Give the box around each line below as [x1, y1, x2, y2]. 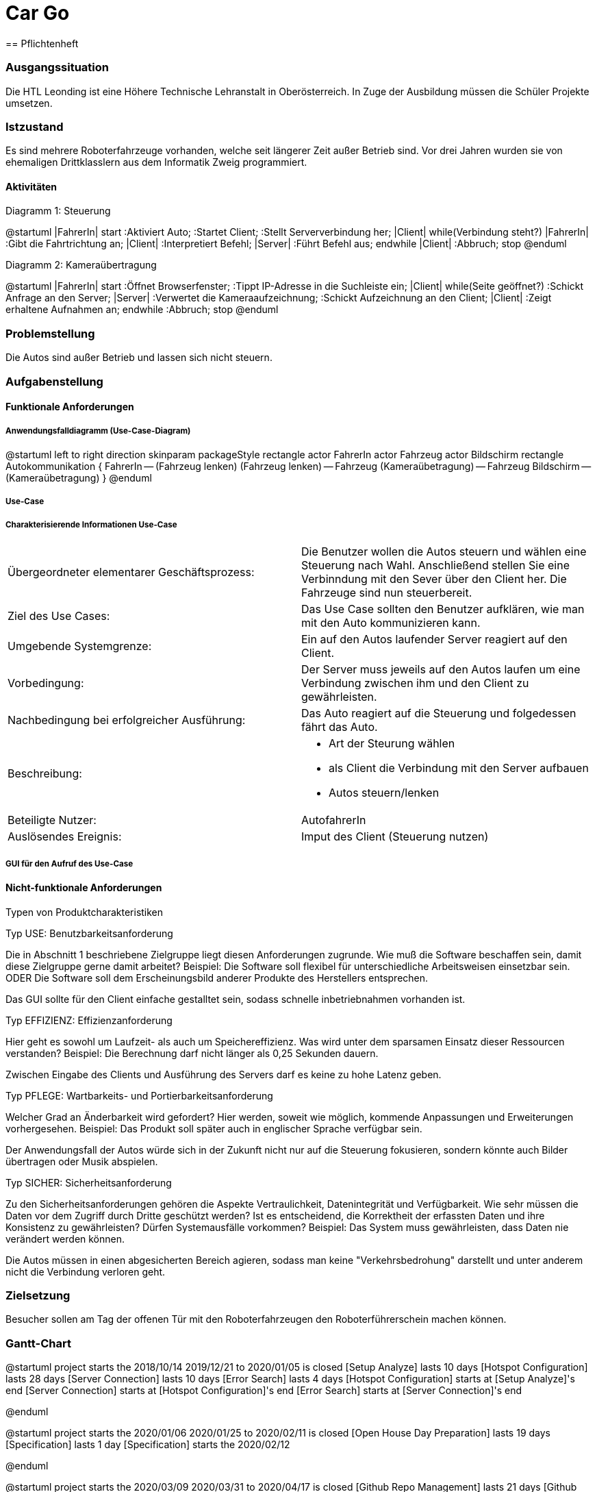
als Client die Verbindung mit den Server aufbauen [329, 761, 589, 775]
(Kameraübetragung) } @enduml [5, 471, 152, 484]
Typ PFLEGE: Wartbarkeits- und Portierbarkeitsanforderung [5, 1089, 273, 1102]
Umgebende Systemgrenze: [8, 639, 152, 654]
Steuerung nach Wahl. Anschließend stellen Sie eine [301, 558, 570, 573]
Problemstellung [5, 326, 95, 340]
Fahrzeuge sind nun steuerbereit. [301, 586, 472, 600]
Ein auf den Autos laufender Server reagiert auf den [301, 632, 568, 647]
